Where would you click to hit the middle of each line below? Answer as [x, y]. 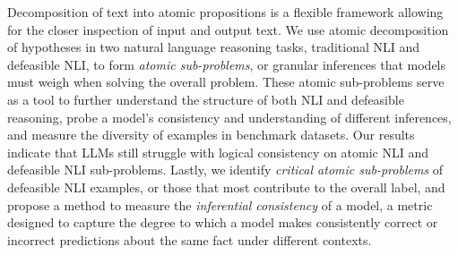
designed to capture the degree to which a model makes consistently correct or [223, 222]
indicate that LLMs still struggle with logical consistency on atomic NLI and [218, 152]
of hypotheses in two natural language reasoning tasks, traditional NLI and [214, 47]
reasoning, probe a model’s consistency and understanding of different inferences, [229, 117]
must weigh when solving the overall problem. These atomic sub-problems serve [226, 82]
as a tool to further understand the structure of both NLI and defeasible [206, 99]
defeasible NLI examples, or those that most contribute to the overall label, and [226, 187]
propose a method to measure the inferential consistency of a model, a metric [220, 204]
